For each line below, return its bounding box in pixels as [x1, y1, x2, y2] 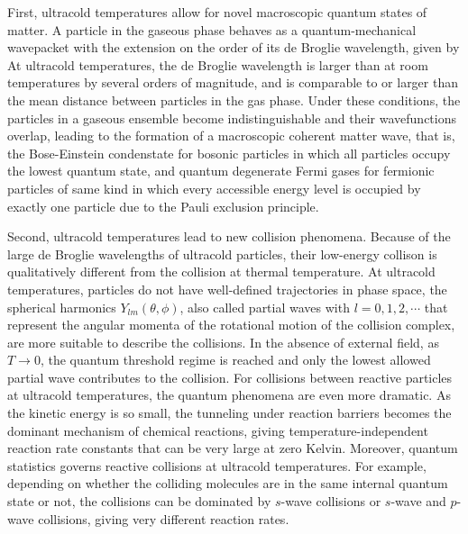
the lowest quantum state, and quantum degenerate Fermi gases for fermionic [7, 161, 435, 180]
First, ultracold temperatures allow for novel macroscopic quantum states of [7, 3, 427, 21]
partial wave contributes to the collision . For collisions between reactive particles [7, 367, 453, 386]
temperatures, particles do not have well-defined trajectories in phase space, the [7, 279, 447, 298]
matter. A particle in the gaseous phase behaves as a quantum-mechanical [7, 20, 417, 39]
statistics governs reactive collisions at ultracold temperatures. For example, [7, 456, 427, 475]
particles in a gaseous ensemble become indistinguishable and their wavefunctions [7, 108, 456, 127]
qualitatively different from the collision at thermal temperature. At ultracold [7, 262, 436, 281]
